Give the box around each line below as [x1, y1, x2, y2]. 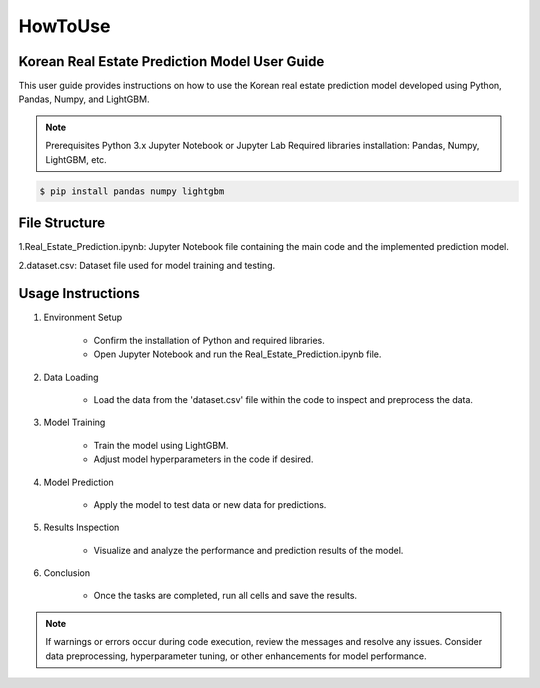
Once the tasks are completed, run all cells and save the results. [93, 590, 358, 602]
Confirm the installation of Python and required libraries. [93, 334, 325, 346]
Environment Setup [43, 311, 123, 324]
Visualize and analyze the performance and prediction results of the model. [93, 544, 404, 556]
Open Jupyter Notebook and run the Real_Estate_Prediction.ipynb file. [93, 348, 382, 360]
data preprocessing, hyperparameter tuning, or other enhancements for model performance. [45, 650, 427, 662]
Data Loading [43, 371, 99, 383]
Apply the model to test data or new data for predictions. [93, 498, 327, 510]
